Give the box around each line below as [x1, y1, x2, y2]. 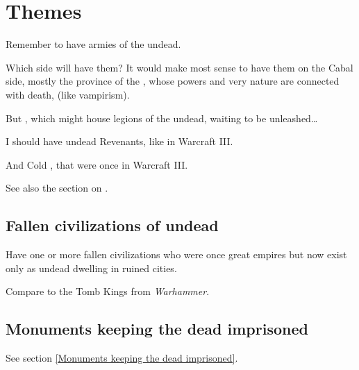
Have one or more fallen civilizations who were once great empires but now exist [6, 247, 347, 262]
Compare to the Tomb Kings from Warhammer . [6, 284, 210, 298]
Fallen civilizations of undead [6, 215, 219, 236]
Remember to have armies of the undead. [6, 37, 181, 51]
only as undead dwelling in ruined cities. [6, 260, 177, 275]
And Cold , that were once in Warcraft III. [6, 157, 188, 171]
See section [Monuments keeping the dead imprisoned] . [6, 351, 238, 365]
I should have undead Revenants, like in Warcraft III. [6, 134, 233, 149]
